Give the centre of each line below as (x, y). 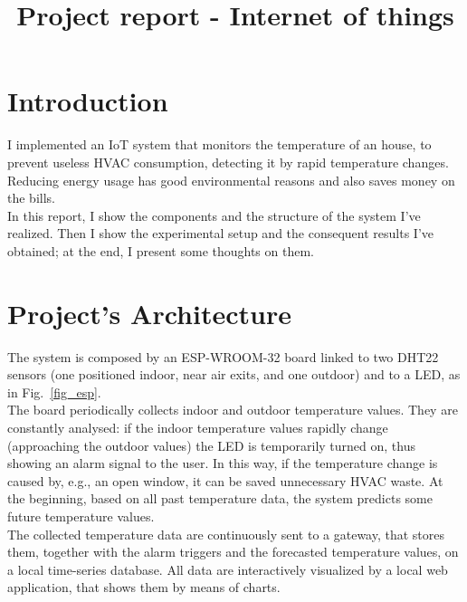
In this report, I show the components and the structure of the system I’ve (214, 215)
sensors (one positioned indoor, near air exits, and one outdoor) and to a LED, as (234, 374)
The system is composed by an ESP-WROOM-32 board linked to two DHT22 (223, 356)
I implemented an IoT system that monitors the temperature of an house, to (219, 144)
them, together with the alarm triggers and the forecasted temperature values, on (233, 552)
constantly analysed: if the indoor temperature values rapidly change (198, 427)
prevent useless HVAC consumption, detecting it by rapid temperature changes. (228, 162)
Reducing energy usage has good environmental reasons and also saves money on (231, 180)
